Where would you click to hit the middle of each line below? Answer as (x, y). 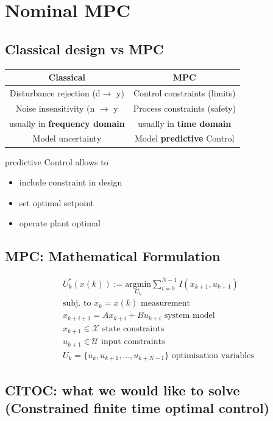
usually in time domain (185, 123)
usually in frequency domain (67, 123)
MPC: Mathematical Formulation (113, 256)
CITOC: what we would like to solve (122, 390)
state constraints (133, 329)
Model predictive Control (185, 138)
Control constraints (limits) (184, 92)
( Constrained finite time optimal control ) (137, 408)
